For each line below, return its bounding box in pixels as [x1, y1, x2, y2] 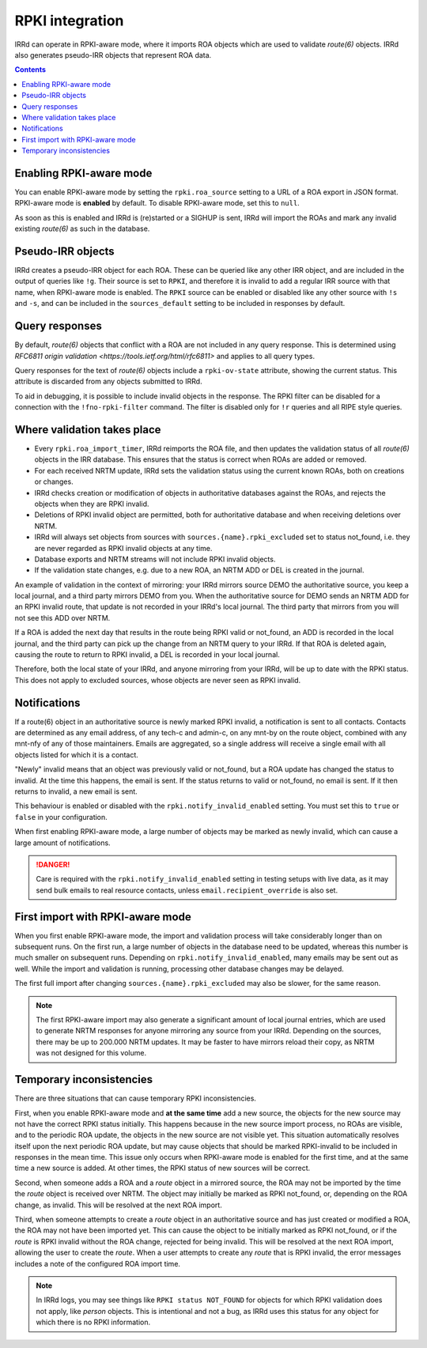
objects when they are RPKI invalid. [34, 499, 149, 508]
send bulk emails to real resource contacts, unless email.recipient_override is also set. [36, 885, 338, 895]
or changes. [34, 477, 74, 486]
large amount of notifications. [14, 838, 111, 848]
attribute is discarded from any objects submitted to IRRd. [14, 376, 202, 387]
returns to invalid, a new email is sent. [14, 787, 138, 796]
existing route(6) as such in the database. [14, 224, 150, 233]
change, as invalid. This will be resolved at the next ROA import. [14, 1200, 223, 1210]
